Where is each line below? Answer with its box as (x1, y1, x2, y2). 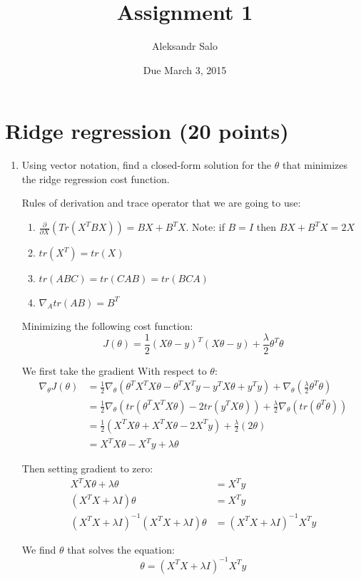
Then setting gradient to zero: (21, 461, 153, 476)
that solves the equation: (67, 542, 175, 556)
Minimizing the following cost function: (21, 319, 193, 333)
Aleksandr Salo (152, 38, 218, 53)
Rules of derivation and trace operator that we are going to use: (21, 195, 301, 210)
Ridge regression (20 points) (5, 116, 289, 145)
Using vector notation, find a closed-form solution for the (21, 157, 271, 172)
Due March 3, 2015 (143, 62, 227, 77)
